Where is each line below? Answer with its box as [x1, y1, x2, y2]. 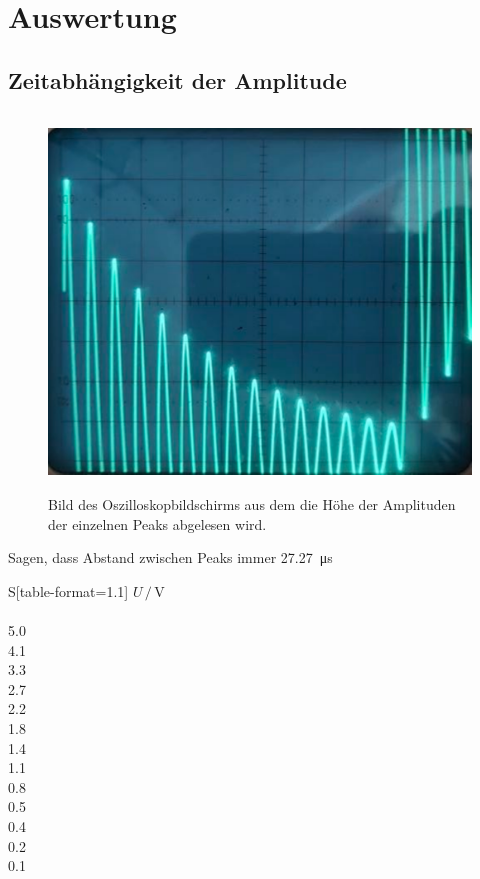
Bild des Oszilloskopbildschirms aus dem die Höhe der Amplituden [48, 494, 456, 515]
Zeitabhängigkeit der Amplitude [8, 64, 347, 95]
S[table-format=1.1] [8, 580, 129, 601]
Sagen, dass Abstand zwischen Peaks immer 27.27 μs [8, 547, 333, 568]
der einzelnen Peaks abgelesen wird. [48, 513, 267, 534]
